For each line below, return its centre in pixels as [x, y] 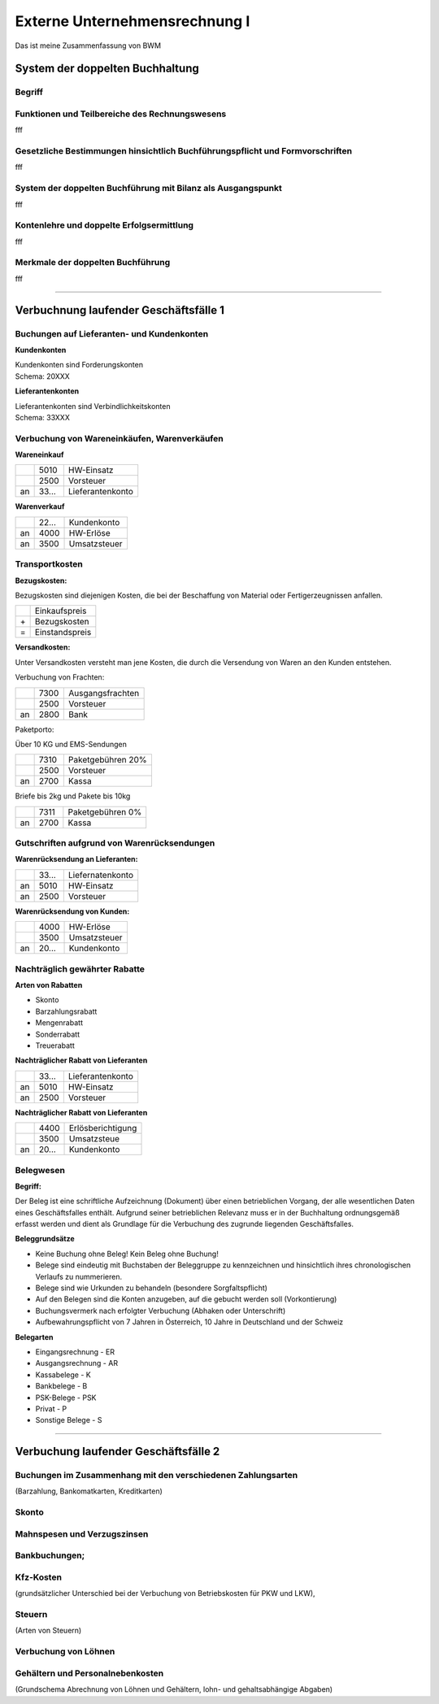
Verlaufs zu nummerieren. [78, 1276]
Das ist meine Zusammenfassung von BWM [88, 46]
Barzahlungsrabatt [66, 1011]
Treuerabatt [55, 1045]
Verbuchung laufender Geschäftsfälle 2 [117, 1452]
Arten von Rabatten [49, 985]
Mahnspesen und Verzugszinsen [82, 1534]
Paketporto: [35, 729]
